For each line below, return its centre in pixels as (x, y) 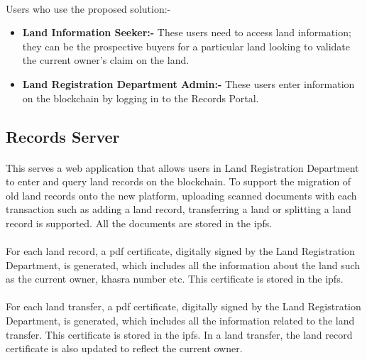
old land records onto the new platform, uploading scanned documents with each (181, 195)
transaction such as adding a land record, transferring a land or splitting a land (179, 209)
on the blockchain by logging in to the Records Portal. (141, 98)
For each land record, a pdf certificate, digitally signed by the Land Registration (180, 251)
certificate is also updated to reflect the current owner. (124, 348)
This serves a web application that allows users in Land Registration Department (182, 167)
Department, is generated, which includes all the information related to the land (180, 321)
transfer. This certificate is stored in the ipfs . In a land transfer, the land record (179, 334)
